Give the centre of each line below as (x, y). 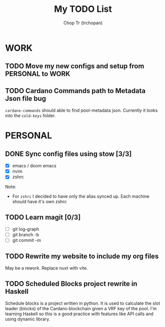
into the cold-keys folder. (30, 116)
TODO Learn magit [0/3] (43, 217)
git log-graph (26, 229)
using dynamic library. (28, 319)
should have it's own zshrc (40, 202)
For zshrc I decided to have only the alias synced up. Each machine (81, 196)
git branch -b (26, 235)
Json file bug (25, 98)
